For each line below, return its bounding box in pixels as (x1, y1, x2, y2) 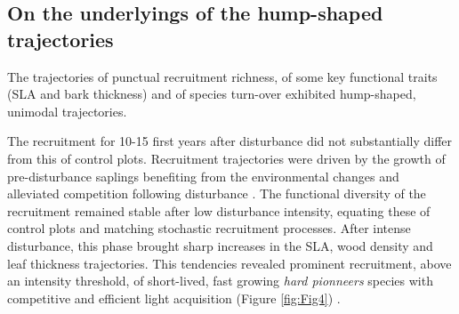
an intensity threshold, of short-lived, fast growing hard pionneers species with (7, 271, 433, 290)
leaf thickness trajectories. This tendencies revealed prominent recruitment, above (7, 254, 452, 272)
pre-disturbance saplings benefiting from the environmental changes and (7, 166, 399, 185)
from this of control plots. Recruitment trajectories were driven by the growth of (7, 149, 446, 167)
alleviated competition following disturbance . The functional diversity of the (7, 184, 426, 203)
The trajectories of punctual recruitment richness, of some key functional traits (7, 67, 438, 85)
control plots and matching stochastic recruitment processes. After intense (7, 219, 411, 238)
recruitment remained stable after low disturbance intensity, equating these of (7, 201, 431, 220)
